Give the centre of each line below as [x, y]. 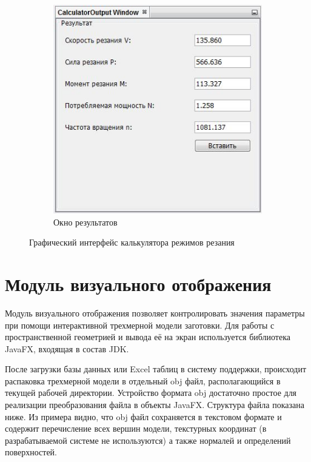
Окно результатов [85, 222]
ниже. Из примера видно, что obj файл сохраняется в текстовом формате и [143, 416]
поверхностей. [31, 452]
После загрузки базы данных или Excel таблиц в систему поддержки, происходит [156, 369]
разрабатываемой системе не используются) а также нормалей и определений [148, 440]
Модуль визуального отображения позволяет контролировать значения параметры [155, 313]
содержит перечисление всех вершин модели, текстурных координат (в [136, 428]
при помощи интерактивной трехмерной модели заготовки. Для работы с [140, 325]
